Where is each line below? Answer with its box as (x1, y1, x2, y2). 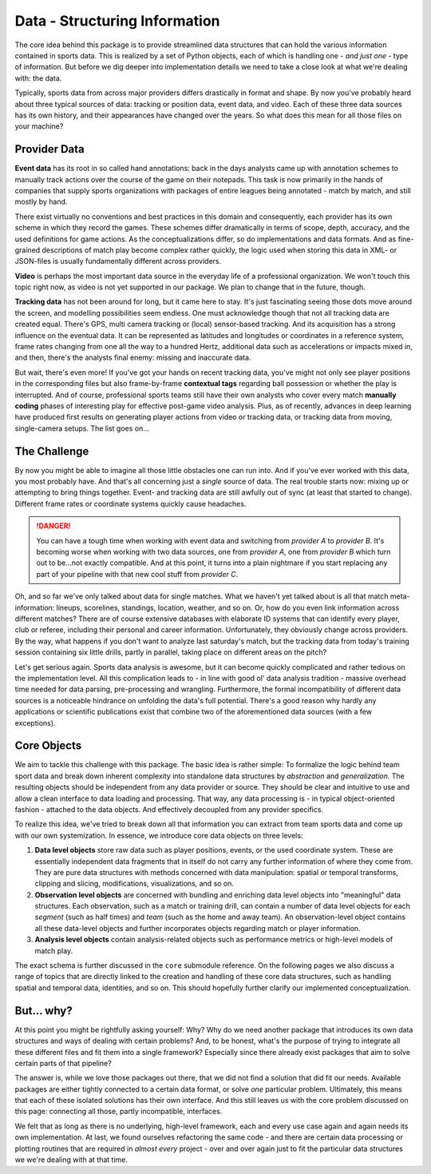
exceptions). (14, 718, 56, 727)
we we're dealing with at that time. (14, 1155, 128, 1164)
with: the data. (14, 73, 62, 83)
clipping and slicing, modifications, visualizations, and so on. (34, 879, 235, 889)
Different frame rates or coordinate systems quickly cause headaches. (14, 499, 247, 508)
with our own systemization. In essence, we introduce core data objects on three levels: (14, 830, 303, 840)
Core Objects (14, 739, 82, 753)
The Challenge (14, 444, 89, 458)
